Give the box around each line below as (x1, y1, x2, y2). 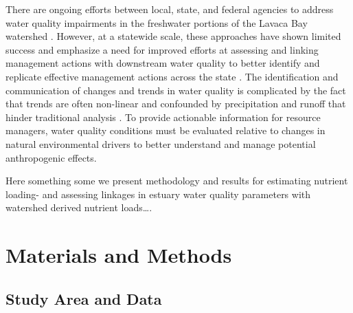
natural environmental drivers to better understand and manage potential (5, 136, 316, 151)
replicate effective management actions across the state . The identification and (5, 69, 339, 83)
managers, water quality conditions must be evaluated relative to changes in (5, 123, 326, 138)
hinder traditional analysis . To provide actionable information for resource (5, 109, 321, 124)
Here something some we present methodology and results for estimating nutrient (5, 173, 348, 188)
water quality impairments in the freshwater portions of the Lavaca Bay (5, 15, 308, 30)
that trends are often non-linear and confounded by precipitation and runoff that (5, 96, 346, 111)
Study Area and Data (5, 288, 162, 309)
